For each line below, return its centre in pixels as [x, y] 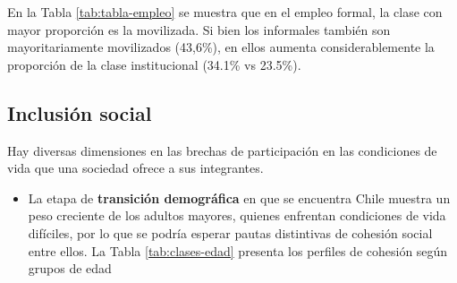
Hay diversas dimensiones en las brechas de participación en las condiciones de [222, 150]
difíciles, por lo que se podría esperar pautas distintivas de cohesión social [230, 232]
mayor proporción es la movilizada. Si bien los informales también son [199, 29]
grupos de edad [70, 268]
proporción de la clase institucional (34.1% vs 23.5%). [154, 64]
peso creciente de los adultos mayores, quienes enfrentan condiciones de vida [237, 215]
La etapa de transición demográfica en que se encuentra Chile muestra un [239, 197]
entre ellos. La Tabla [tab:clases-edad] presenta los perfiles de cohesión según [238, 250]
